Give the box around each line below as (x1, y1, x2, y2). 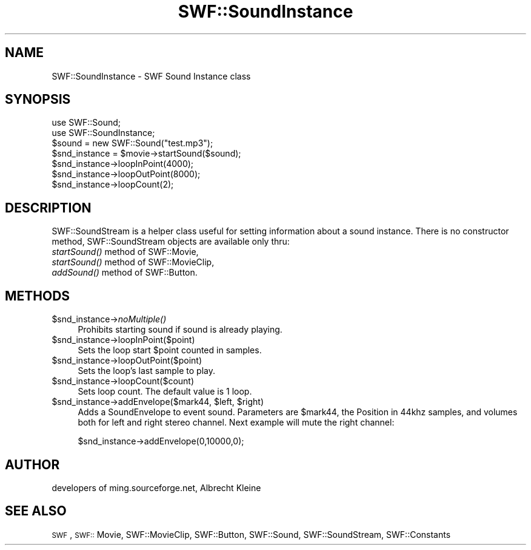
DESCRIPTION (5, 200, 92, 216)
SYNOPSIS (5, 92, 71, 107)
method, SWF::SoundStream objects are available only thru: (52, 236, 290, 247)
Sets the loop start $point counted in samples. (78, 345, 262, 356)
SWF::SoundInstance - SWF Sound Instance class (52, 70, 251, 81)
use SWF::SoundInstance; (52, 127, 155, 138)
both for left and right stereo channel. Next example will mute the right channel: (78, 417, 395, 428)
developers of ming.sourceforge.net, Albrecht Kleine (52, 482, 261, 493)
